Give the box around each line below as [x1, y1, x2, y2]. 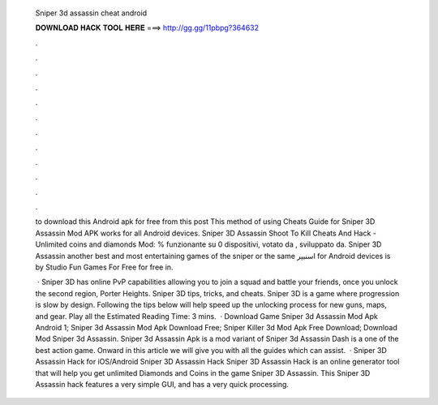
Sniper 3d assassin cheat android [35, 8, 148, 18]
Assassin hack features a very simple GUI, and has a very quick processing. [35, 379, 290, 389]
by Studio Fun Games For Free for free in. [35, 262, 174, 272]
